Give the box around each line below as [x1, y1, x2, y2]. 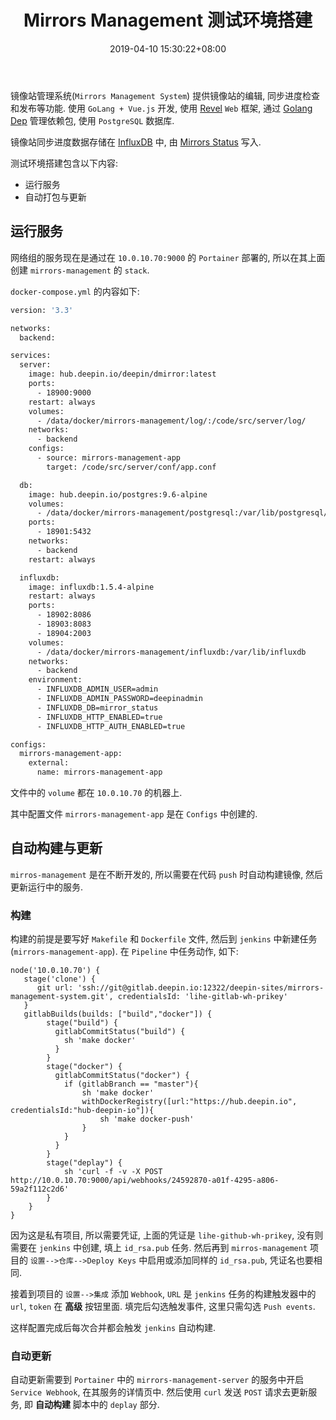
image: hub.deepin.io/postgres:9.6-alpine [28, 489, 208, 500]
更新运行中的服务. [10, 881, 84, 893]
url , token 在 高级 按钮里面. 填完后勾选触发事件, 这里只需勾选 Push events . [10, 1301, 316, 1313]
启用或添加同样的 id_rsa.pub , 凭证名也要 [147, 1254, 314, 1266]
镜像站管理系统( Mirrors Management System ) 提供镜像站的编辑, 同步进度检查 [10, 89, 321, 101]
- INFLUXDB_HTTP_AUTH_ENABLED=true [36, 721, 186, 731]
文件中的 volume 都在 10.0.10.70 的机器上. [10, 787, 183, 798]
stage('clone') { [23, 974, 97, 985]
